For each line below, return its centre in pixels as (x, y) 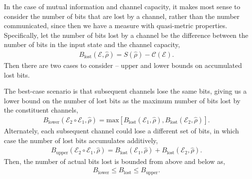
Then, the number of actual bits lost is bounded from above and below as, (115, 161)
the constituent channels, (41, 110)
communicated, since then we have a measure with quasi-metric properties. (116, 25)
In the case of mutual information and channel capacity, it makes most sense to (122, 6)
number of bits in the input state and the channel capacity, (92, 44)
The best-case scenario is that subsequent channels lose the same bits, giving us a (125, 91)
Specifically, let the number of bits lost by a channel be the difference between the (126, 35)
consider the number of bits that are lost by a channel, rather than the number (122, 16)
